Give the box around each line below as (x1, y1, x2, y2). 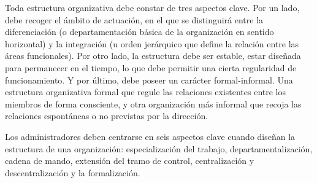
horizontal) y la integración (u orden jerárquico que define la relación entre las (5, 37, 299, 50)
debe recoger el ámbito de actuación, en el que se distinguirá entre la (5, 13, 264, 26)
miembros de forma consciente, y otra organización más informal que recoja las (5, 97, 302, 110)
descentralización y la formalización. (5, 166, 140, 179)
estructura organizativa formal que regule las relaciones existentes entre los (5, 85, 286, 98)
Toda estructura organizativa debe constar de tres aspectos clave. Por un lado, (5, 1, 300, 14)
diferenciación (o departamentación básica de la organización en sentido (5, 25, 274, 38)
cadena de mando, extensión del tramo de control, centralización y (5, 154, 254, 167)
